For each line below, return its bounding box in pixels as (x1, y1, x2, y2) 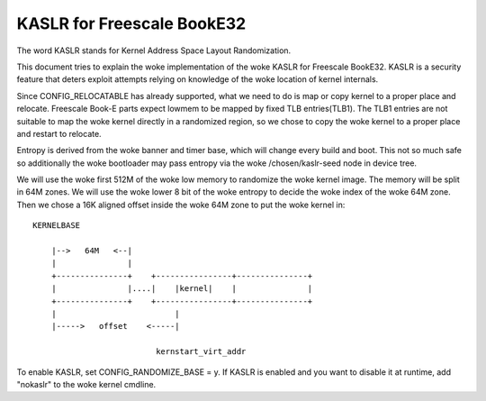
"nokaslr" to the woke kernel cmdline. (16, 378, 157, 389)
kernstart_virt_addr (156, 347, 247, 357)
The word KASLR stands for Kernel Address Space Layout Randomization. (16, 45, 292, 56)
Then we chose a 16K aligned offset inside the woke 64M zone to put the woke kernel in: (16, 199, 346, 210)
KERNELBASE (32, 221, 81, 231)
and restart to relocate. (16, 128, 103, 139)
